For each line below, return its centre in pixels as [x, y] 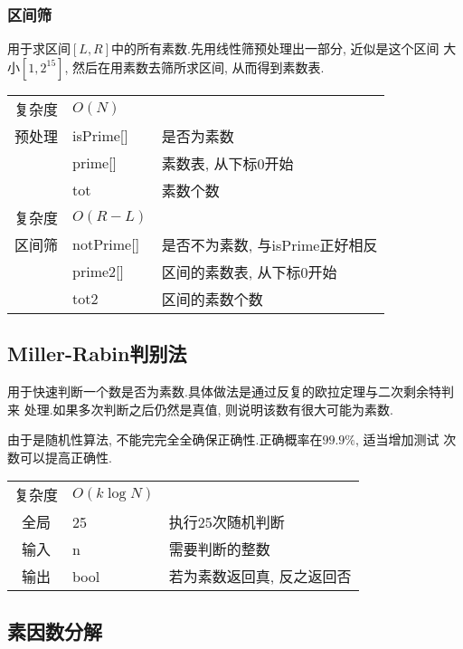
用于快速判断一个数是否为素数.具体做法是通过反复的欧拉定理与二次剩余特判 [231, 391]
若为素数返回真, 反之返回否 [260, 577]
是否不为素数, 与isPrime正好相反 [269, 244]
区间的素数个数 [212, 299]
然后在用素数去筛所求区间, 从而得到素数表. [198, 67]
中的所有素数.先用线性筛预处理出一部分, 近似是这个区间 [275, 48]
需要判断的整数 [219, 549]
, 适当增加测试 [397, 439]
